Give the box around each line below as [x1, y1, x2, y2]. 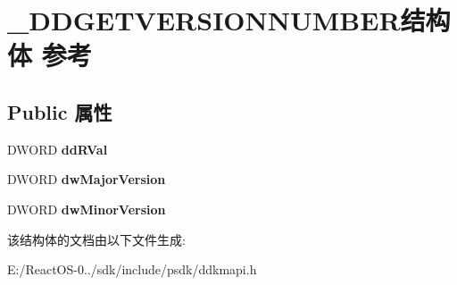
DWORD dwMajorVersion [7, 170, 166, 189]
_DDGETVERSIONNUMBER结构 [7, 2, 451, 38]
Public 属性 [7, 97, 112, 125]
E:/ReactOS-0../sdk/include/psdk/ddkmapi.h [7, 260, 257, 279]
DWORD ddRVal [7, 139, 108, 158]
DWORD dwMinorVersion [7, 199, 166, 218]
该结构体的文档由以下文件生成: [7, 230, 186, 248]
